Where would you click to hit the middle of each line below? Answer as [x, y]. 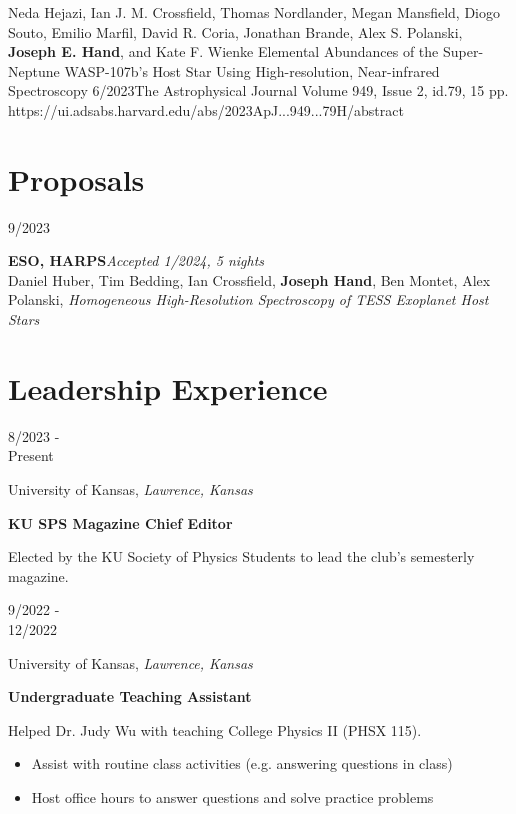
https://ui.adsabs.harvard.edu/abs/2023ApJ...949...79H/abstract [206, 109]
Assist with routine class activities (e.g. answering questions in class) [242, 763]
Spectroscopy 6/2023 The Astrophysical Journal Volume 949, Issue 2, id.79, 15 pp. [258, 90]
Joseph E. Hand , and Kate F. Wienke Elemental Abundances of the [223, 51]
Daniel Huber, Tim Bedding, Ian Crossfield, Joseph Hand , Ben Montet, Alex [249, 279]
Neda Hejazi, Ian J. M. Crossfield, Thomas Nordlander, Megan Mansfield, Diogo [254, 12]
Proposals [76, 178]
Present [31, 455]
